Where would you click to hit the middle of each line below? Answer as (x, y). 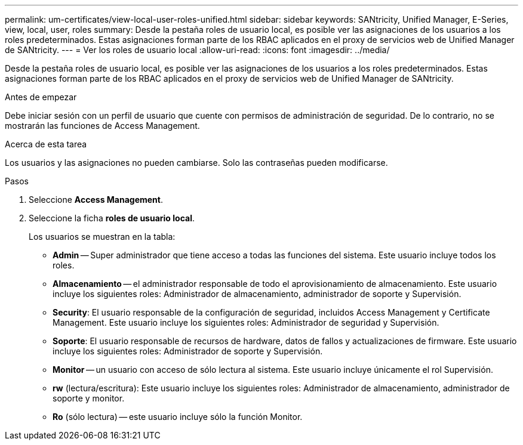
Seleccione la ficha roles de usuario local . (112, 218)
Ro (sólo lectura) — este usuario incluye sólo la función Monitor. (178, 417)
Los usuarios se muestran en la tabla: (102, 237)
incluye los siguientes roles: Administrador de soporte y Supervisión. (188, 351)
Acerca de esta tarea (46, 144)
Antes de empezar (41, 97)
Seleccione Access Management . (96, 200)
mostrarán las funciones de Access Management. (102, 126)
